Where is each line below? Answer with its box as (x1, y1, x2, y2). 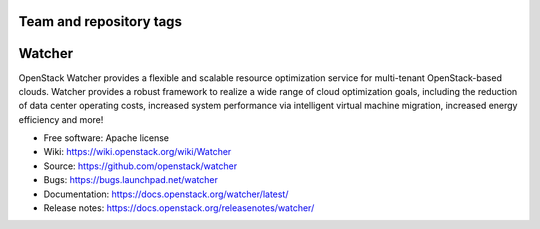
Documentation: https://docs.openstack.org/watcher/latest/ (43, 188, 289, 200)
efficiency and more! (18, 113, 104, 125)
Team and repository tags (18, 13, 182, 30)
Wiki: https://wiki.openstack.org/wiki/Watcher (43, 146, 232, 158)
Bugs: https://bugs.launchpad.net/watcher (43, 174, 219, 186)
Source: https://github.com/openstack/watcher (43, 160, 238, 172)
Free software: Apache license (43, 132, 170, 144)
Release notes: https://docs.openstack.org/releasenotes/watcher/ (43, 202, 315, 214)
